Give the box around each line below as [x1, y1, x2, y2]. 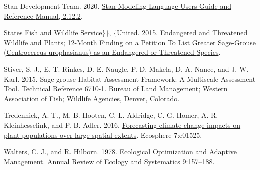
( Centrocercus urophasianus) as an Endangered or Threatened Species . [4, 47, 221, 57]
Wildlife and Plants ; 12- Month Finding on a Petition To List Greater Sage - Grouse [4, 37, 256, 47]
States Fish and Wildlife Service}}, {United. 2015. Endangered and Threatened [4, 27, 248, 38]
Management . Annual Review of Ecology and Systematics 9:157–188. [4, 156, 215, 166]
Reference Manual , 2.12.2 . [4, 10, 83, 21]
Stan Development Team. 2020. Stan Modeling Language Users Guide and [4, 1, 232, 11]
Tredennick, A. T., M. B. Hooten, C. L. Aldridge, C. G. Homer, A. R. [4, 110, 218, 120]
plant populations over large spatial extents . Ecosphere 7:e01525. [4, 129, 202, 140]
